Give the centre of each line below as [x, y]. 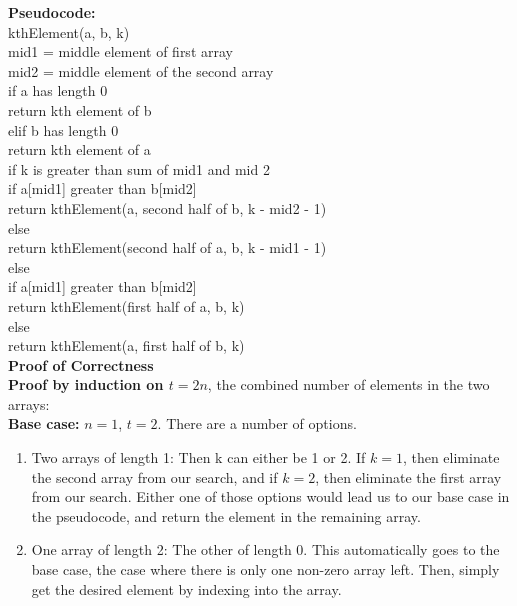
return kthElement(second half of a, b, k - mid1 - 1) [167, 247]
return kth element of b [80, 109]
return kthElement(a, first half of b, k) [126, 345]
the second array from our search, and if [154, 476]
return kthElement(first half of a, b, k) [126, 305]
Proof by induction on [86, 384]
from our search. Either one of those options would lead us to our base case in [270, 496]
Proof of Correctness [81, 364]
